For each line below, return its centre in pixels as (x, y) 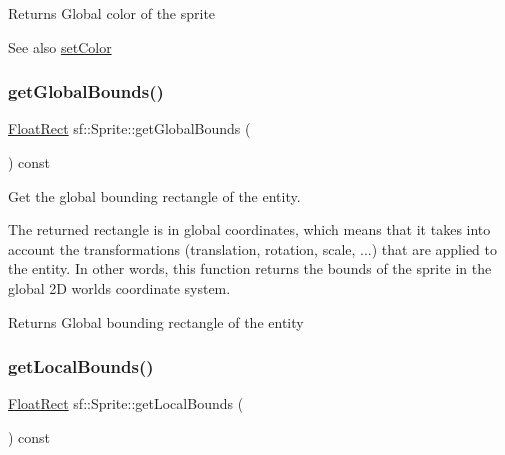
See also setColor (60, 46)
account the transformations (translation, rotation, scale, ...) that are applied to (252, 248)
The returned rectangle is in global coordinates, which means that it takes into (249, 229)
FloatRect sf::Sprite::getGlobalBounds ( (129, 128)
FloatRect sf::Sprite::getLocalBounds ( (126, 403)
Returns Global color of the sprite (112, 13)
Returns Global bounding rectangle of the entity (156, 321)
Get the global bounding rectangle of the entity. (154, 195)
